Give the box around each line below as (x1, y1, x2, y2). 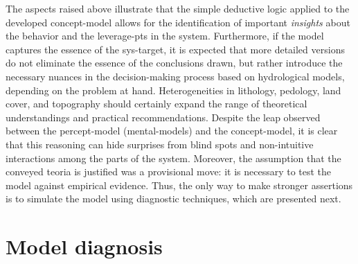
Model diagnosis (6, 232, 163, 261)
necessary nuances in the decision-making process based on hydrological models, (6, 69, 345, 83)
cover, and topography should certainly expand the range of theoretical (6, 96, 307, 111)
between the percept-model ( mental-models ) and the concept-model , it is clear (6, 123, 338, 138)
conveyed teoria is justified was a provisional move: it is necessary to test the (6, 164, 332, 179)
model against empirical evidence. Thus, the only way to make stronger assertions (6, 177, 353, 192)
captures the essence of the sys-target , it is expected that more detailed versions (6, 42, 345, 56)
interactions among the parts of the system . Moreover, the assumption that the (6, 150, 341, 165)
